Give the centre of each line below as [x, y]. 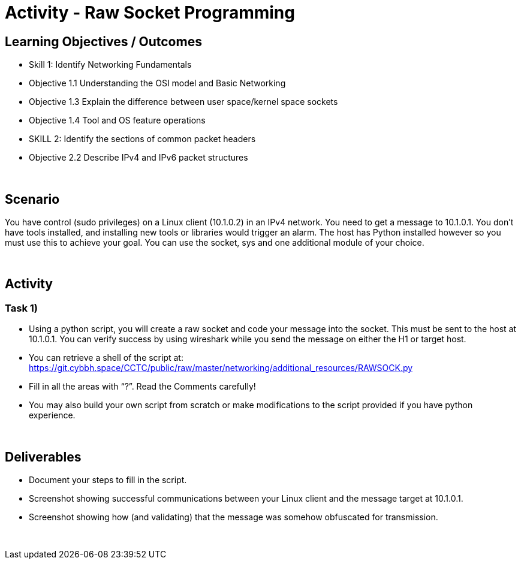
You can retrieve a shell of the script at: [106, 358]
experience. [52, 415]
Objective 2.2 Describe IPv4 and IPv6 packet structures [138, 158]
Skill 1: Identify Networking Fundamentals [110, 65]
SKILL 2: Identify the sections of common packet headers [142, 139]
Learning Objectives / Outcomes [103, 41]
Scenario [32, 199]
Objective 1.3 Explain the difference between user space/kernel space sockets [183, 102]
